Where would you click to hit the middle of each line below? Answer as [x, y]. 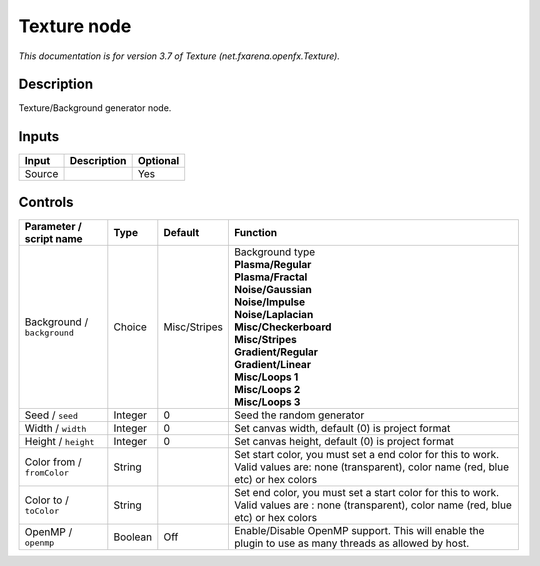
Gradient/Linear [273, 364]
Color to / [46, 500]
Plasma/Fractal [271, 277]
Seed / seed [51, 415]
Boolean [133, 537]
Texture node [75, 26]
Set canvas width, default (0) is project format [342, 428]
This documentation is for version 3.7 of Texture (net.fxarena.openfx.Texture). [179, 56]
